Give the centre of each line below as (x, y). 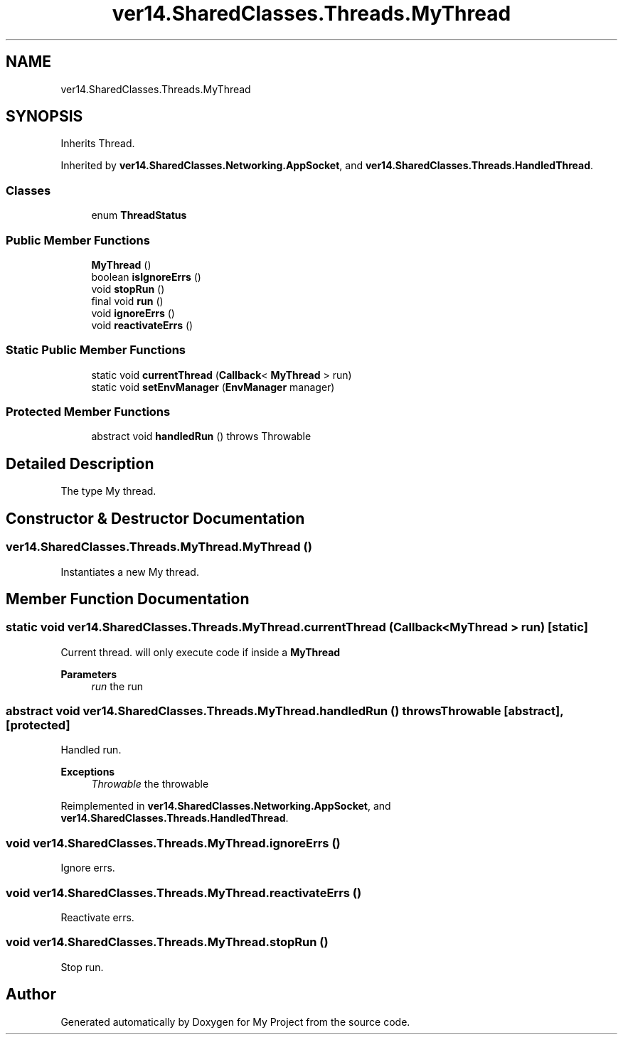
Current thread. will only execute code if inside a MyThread (201, 652)
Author (31, 995)
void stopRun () (128, 289)
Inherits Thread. (98, 144)
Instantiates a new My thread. (130, 572)
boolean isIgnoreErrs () (146, 277)
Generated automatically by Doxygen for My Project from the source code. (235, 1022)
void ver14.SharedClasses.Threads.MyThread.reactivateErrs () (184, 892)
